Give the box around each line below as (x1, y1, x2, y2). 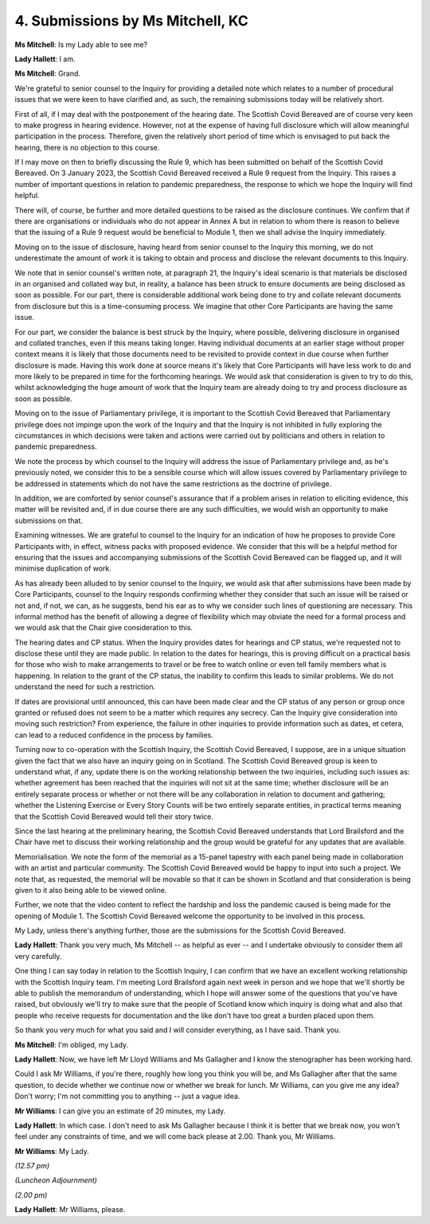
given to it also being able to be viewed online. (14, 885, 167, 895)
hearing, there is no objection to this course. (14, 142, 160, 152)
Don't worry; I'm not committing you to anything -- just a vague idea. (14, 1091, 240, 1101)
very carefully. (14, 951, 62, 961)
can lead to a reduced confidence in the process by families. (14, 730, 214, 739)
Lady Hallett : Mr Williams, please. (14, 1205, 126, 1214)
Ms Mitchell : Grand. (14, 68, 81, 79)
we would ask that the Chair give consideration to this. (14, 623, 193, 633)
